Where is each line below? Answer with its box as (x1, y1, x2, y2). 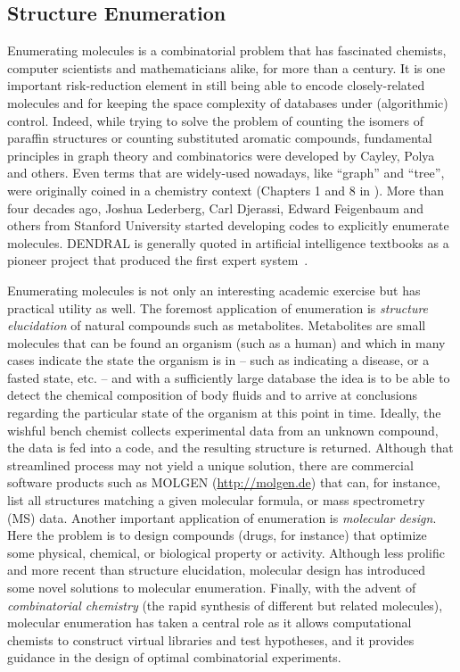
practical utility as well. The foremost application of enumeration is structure (7, 298, 429, 317)
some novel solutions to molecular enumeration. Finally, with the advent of (7, 578, 416, 597)
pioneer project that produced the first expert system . (7, 251, 308, 270)
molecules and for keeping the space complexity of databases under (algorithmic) (7, 93, 448, 112)
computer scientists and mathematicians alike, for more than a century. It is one (7, 58, 446, 77)
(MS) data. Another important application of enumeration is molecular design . (7, 508, 437, 527)
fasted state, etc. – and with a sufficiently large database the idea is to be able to (7, 368, 450, 386)
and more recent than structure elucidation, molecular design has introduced (7, 560, 426, 579)
